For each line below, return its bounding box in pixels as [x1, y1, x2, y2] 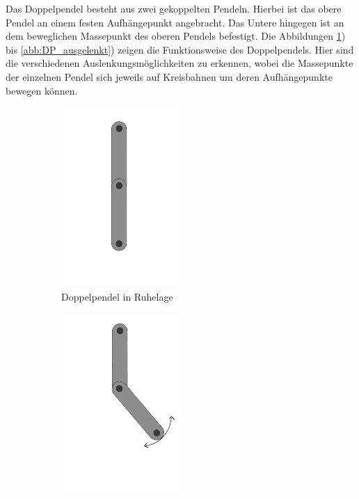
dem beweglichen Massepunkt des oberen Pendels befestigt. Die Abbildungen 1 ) [6, 29, 346, 43]
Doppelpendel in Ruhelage [61, 290, 173, 303]
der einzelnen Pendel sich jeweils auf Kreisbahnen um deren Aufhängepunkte [6, 69, 333, 84]
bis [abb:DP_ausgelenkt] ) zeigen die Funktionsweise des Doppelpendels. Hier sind [6, 42, 354, 56]
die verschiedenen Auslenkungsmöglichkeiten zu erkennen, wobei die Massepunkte [6, 56, 353, 70]
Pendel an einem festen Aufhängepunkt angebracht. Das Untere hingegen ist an [6, 15, 344, 29]
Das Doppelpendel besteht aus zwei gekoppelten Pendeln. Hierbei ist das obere [6, 1, 342, 15]
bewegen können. [6, 83, 78, 97]
